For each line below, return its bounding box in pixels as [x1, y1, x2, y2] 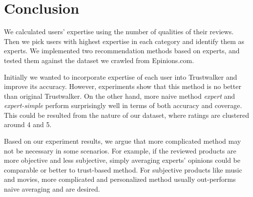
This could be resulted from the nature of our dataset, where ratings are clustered [4, 109, 249, 120]
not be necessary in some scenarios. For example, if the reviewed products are [4, 145, 236, 155]
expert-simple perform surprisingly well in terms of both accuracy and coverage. [4, 100, 242, 110]
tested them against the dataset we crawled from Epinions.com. [4, 55, 194, 65]
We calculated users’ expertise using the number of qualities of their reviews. [4, 26, 234, 37]
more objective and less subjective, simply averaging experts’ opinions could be [4, 155, 240, 165]
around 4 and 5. [4, 119, 52, 130]
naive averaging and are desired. [4, 184, 100, 194]
